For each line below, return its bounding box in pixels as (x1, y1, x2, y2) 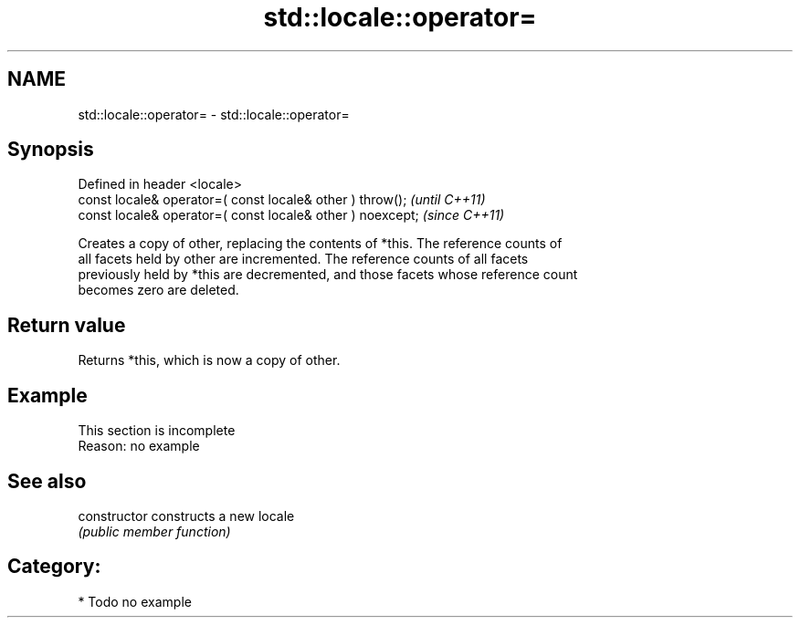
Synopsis (7, 138, 94, 161)
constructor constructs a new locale (78, 507, 295, 524)
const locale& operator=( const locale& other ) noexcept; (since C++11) (78, 207, 505, 224)
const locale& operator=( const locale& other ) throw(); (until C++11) (78, 192, 486, 208)
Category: (7, 555, 101, 578)
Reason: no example (78, 438, 200, 454)
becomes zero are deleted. (78, 282, 239, 298)
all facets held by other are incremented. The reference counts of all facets (78, 251, 529, 267)
